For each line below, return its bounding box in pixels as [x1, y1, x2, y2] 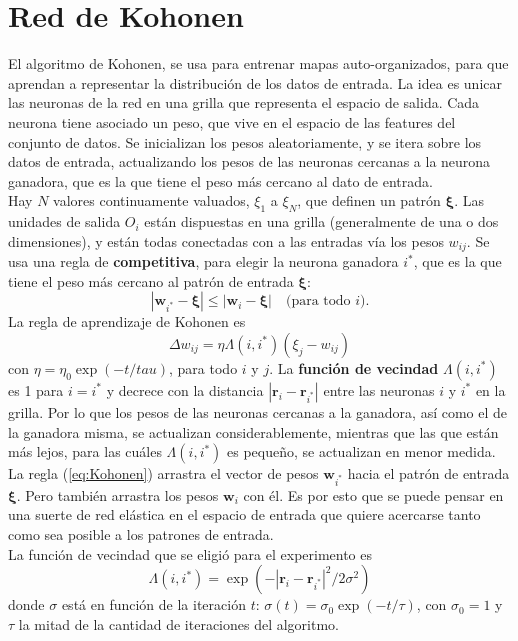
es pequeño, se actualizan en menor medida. [227, 441, 496, 462]
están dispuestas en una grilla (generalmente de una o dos [144, 211, 499, 232]
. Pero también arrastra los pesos [16, 484, 219, 505]
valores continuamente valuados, [53, 190, 250, 211]
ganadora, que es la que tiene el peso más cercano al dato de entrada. [8, 170, 433, 191]
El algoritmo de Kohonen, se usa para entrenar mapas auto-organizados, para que [8, 53, 509, 74]
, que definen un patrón [297, 190, 441, 211]
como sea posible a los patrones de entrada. [8, 524, 274, 545]
